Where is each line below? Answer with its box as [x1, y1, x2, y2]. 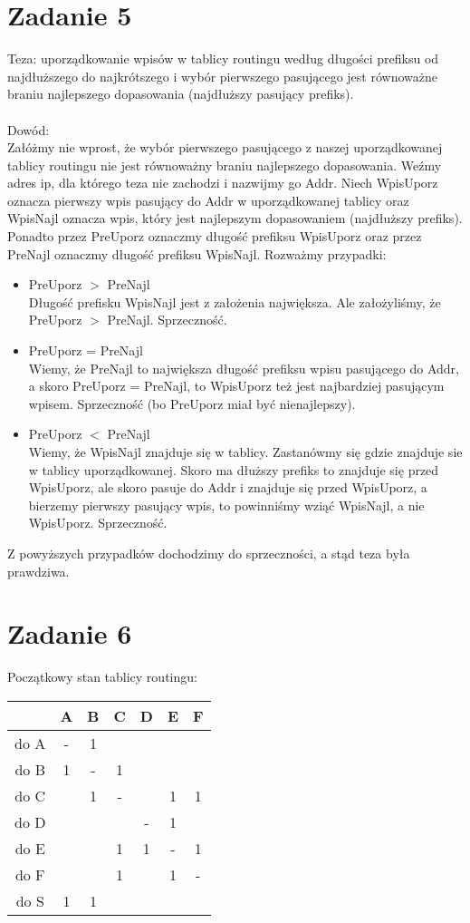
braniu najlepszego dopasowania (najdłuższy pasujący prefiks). [7, 84, 354, 103]
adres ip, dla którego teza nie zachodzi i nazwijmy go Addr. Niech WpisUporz [7, 173, 438, 192]
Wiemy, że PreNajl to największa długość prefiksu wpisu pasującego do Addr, [28, 358, 459, 377]
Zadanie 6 [7, 615, 132, 652]
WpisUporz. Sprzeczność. [28, 513, 168, 532]
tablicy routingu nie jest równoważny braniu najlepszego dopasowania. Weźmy [7, 155, 442, 174]
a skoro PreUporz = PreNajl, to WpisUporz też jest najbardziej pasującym [28, 376, 445, 395]
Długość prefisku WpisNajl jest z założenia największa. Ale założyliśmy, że [28, 292, 441, 311]
